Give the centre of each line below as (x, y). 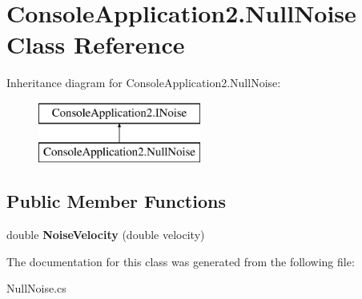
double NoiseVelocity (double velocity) (106, 235)
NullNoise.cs (36, 288)
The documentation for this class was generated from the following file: (181, 261)
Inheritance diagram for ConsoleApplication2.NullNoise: (144, 83)
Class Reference (96, 44)
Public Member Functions (116, 201)
